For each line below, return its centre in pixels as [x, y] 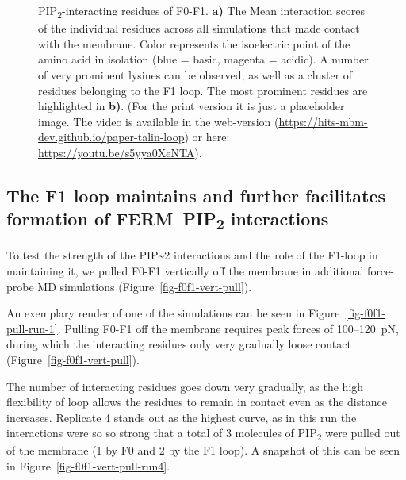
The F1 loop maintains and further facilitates [196, 195]
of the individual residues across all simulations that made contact [199, 28]
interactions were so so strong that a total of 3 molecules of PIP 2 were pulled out [203, 434]
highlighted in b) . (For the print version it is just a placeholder [192, 106]
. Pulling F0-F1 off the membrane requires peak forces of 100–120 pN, [228, 328]
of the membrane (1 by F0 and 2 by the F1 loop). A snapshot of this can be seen [203, 450]
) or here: [207, 137]
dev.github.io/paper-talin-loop [111, 137]
